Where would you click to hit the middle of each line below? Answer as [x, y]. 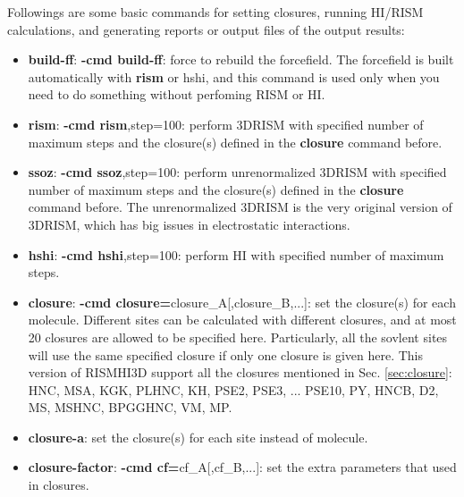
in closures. [59, 485]
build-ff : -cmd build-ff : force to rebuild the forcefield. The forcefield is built [241, 59]
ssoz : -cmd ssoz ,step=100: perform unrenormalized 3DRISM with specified [237, 172]
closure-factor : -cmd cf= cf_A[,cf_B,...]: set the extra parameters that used [242, 467]
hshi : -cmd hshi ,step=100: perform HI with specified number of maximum [236, 254]
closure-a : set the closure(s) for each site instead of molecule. [198, 437]
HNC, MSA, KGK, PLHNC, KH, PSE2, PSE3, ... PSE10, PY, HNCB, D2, [233, 389]
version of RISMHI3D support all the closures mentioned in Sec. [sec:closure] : [240, 372]
